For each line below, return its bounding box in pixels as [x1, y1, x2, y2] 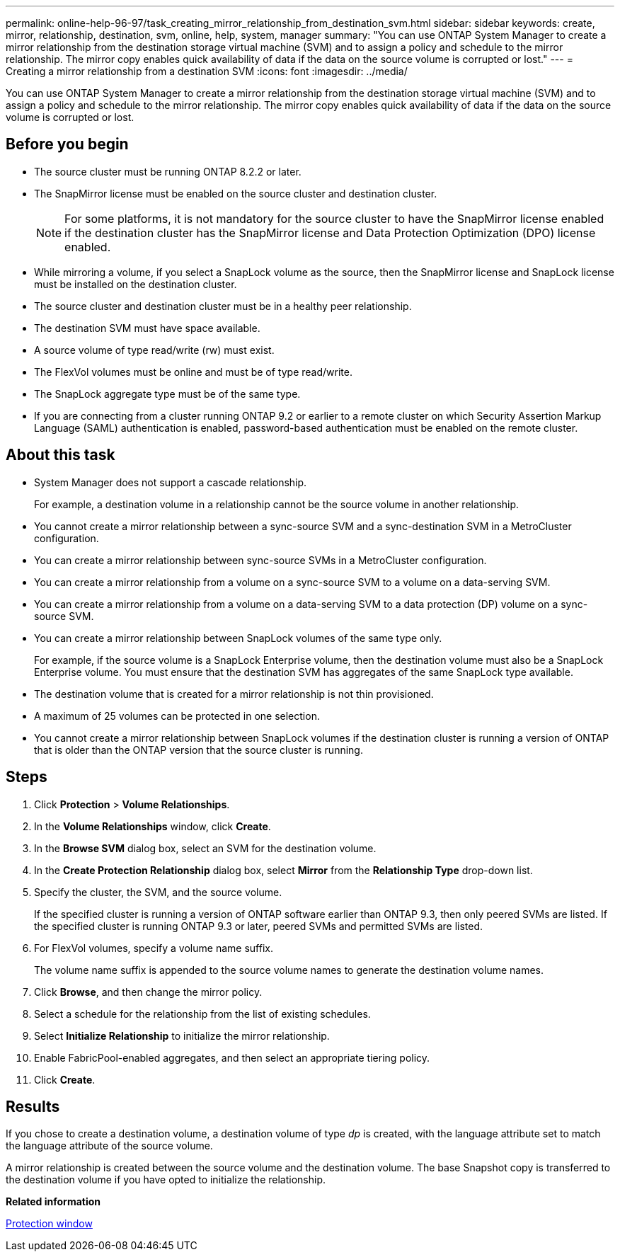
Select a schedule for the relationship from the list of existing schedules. [34, 1007, 371, 1020]
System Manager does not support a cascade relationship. [34, 476, 307, 488]
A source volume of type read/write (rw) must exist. [34, 343, 275, 356]
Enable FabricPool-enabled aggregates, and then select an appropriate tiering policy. [34, 1051, 430, 1064]
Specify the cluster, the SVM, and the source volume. [34, 885, 282, 898]
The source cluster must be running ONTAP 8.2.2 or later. [34, 165, 302, 178]
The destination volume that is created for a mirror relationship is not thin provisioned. [34, 687, 434, 700]
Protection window [6, 1217, 93, 1230]
